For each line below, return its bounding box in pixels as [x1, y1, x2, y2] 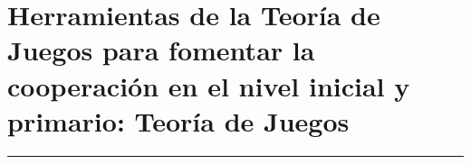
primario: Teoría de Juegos [7, 102, 350, 139]
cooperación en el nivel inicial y [7, 67, 410, 104]
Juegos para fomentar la [7, 32, 315, 68]
